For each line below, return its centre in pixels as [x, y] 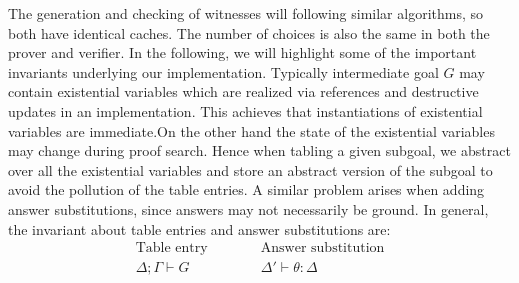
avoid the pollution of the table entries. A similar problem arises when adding [246, 189]
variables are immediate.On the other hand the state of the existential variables [251, 130]
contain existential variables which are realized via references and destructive [243, 91]
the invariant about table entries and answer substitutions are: [199, 228]
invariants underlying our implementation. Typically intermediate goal [223, 71]
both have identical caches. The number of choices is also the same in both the [249, 32]
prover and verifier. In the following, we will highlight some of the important [242, 52]
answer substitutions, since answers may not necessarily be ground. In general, [248, 208]
